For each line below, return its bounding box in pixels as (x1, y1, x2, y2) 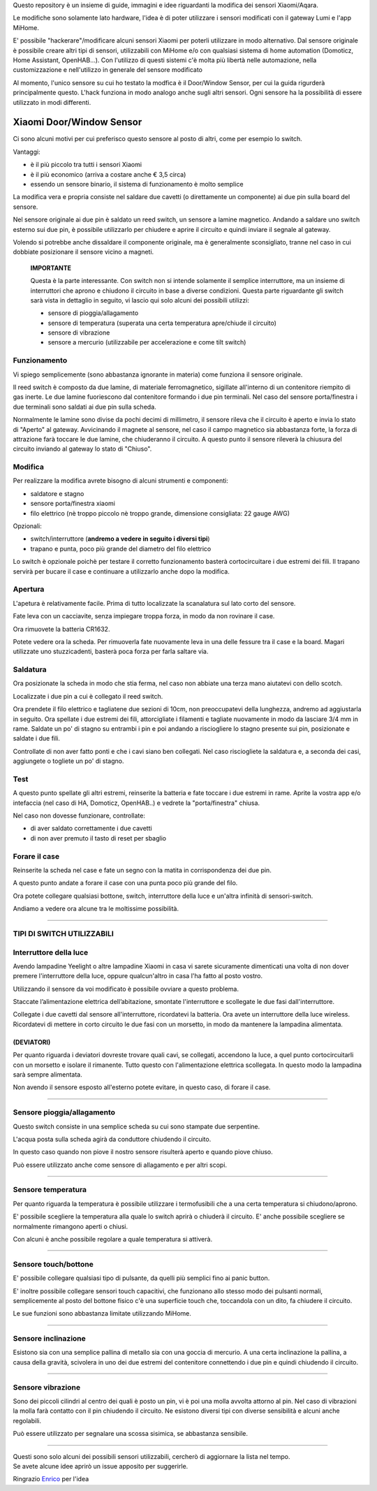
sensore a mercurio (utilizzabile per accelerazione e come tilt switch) (47, 338, 246, 347)
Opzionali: (13, 522, 42, 530)
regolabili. (13, 1416, 42, 1425)
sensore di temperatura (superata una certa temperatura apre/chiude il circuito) (47, 319, 277, 327)
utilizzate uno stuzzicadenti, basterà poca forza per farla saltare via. (13, 647, 209, 656)
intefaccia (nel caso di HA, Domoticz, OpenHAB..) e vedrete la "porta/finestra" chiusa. (13, 799, 260, 807)
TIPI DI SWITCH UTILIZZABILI (13, 929, 114, 938)
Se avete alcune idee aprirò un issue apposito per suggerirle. (13, 1462, 188, 1470)
